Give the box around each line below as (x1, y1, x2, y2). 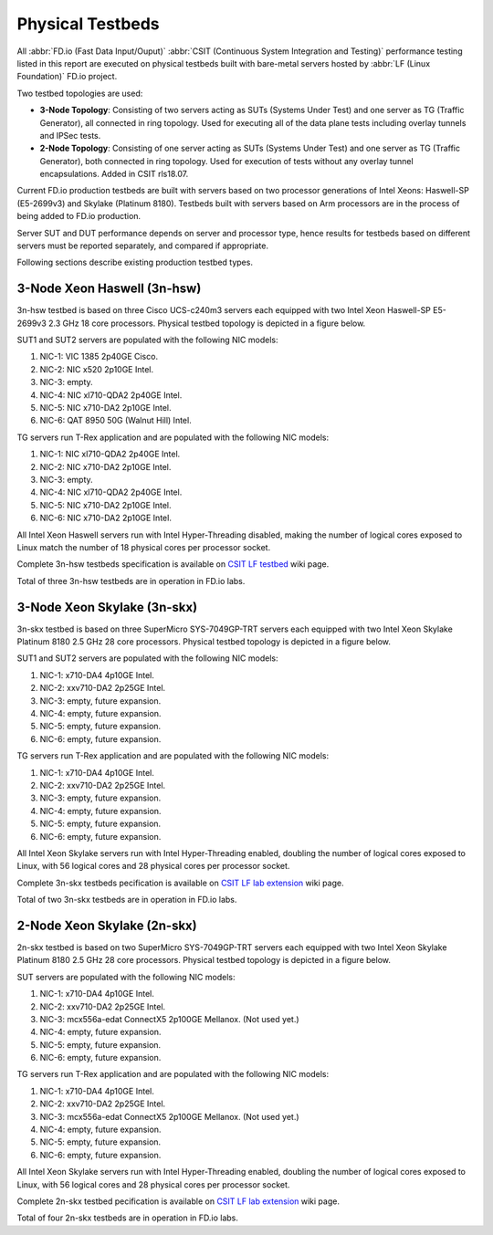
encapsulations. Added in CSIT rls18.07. (39, 169, 189, 180)
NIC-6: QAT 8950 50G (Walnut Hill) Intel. (39, 415, 192, 426)
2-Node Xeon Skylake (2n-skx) (16, 917, 197, 933)
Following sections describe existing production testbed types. (16, 256, 253, 268)
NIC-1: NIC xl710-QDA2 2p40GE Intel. (39, 448, 181, 460)
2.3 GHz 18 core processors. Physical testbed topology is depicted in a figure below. (48, 318, 366, 329)
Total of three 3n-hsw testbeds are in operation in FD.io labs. (16, 575, 246, 586)
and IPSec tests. (39, 130, 101, 141)
